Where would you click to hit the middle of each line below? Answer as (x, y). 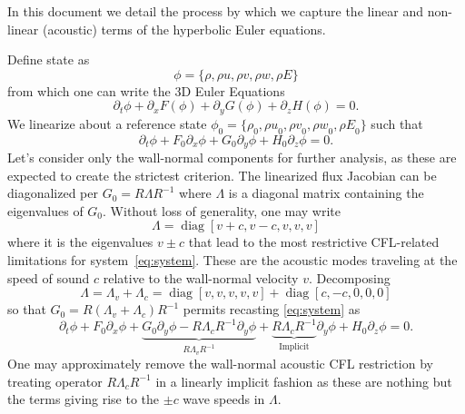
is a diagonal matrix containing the (326, 193)
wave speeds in (224, 399)
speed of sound (49, 277)
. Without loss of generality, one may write (222, 210)
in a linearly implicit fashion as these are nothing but (304, 381)
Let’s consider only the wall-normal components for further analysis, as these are (232, 158)
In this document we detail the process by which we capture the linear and (216, 11)
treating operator (55, 381)
